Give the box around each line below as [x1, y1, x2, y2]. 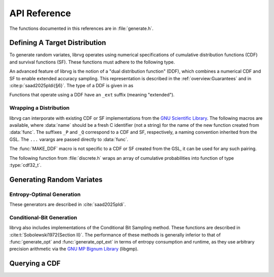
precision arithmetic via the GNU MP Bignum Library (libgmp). [9, 246, 139, 252]
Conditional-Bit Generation [9, 214, 77, 221]
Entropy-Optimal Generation [9, 191, 81, 198]
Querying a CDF [9, 259, 61, 268]
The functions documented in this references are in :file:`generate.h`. [9, 25, 154, 31]
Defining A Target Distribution [9, 39, 107, 47]
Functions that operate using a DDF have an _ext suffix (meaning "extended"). [9, 92, 175, 98]
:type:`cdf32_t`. [9, 162, 42, 168]
